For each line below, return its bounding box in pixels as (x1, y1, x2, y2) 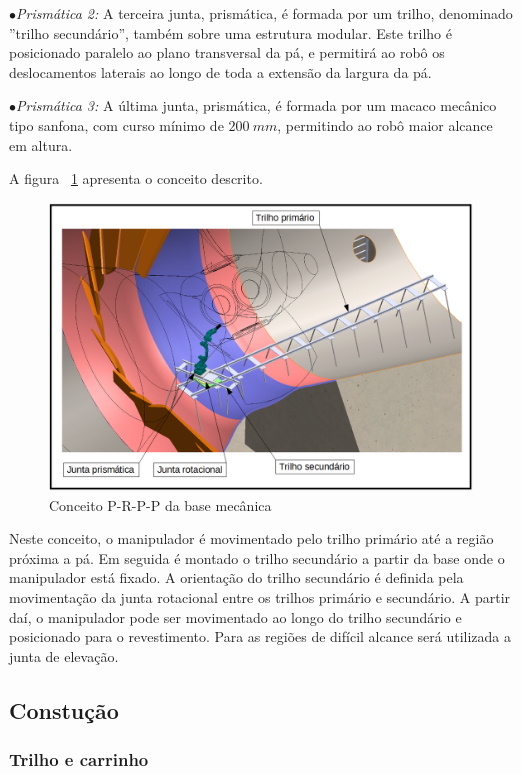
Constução (9, 694, 119, 725)
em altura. (9, 134, 73, 155)
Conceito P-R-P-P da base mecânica (49, 494, 272, 515)
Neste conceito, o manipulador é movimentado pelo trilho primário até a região (9, 528, 494, 549)
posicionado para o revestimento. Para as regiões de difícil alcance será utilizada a (9, 626, 512, 647)
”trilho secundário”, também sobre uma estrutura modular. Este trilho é (9, 22, 452, 43)
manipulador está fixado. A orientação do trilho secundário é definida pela (9, 567, 464, 588)
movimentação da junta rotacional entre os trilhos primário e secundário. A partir (9, 586, 511, 607)
